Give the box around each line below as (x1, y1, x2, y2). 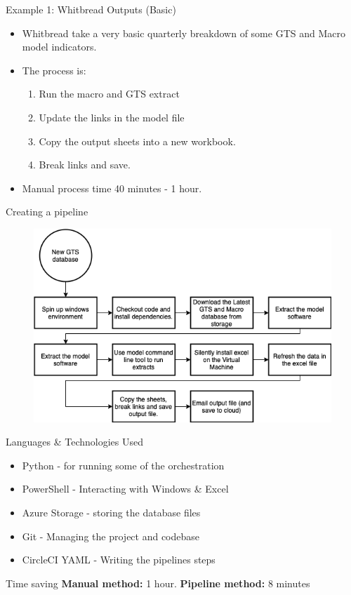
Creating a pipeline (6, 204, 88, 219)
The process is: (22, 62, 86, 77)
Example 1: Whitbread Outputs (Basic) (6, 2, 176, 16)
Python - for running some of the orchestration (22, 457, 225, 472)
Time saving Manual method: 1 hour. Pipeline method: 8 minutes (6, 575, 310, 590)
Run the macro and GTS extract (39, 86, 180, 101)
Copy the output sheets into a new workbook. (39, 133, 236, 148)
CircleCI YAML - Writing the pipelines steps (22, 552, 216, 567)
